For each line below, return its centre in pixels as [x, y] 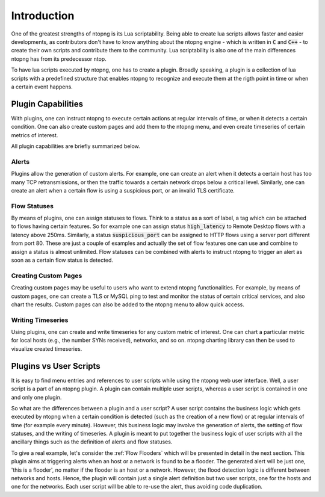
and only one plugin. [36, 397]
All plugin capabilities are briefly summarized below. [76, 146]
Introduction [43, 16]
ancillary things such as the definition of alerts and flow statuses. [92, 442]
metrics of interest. [35, 135]
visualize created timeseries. [47, 348]
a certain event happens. [42, 87]
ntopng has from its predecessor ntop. [59, 59]
